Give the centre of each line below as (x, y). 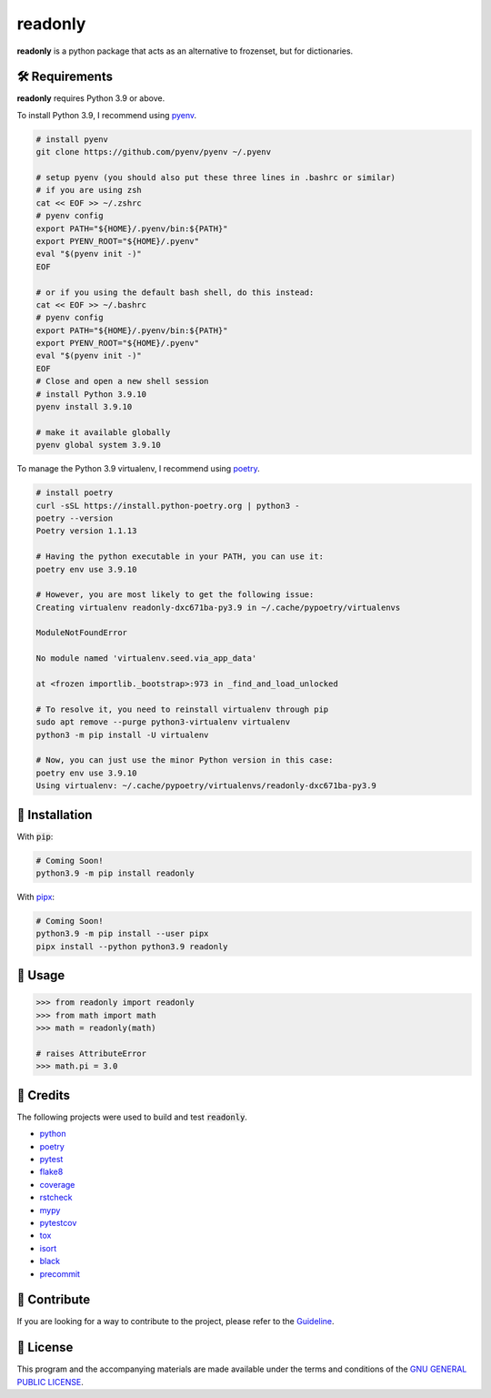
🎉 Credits (44, 1095)
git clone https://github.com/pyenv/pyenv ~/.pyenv (154, 152)
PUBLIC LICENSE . (50, 1382)
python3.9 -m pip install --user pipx (122, 934)
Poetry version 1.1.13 (86, 531)
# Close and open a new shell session (122, 381)
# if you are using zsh (89, 190)
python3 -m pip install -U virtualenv (122, 734)
